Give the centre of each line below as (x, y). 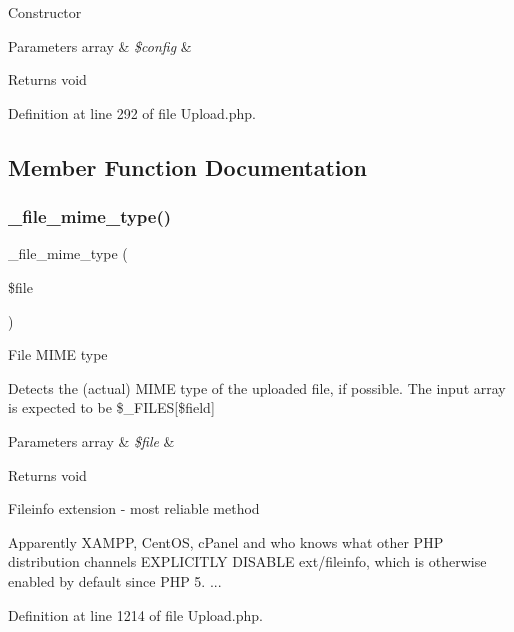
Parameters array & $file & (91, 440)
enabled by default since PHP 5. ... (115, 580)
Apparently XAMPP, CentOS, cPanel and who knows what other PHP (226, 541)
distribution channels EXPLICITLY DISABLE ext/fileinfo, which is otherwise (247, 561)
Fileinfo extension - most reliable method (134, 508)
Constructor (45, 12)
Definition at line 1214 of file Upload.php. (135, 614)
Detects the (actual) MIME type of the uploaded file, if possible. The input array (257, 387)
